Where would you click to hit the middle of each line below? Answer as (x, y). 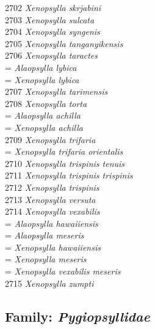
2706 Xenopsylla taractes (52, 55)
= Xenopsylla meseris (46, 259)
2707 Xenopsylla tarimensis (56, 91)
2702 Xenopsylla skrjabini (53, 7)
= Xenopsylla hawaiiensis (53, 247)
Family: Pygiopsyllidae (77, 316)
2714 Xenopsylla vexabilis (52, 211)
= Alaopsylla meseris (45, 235)
